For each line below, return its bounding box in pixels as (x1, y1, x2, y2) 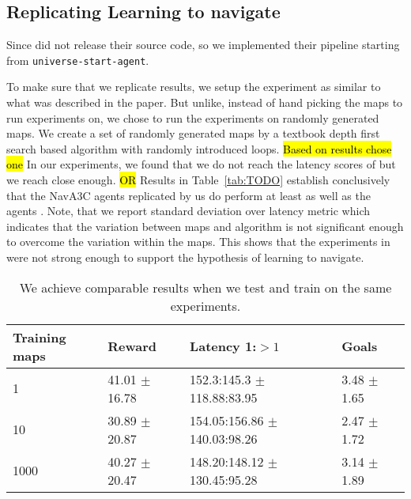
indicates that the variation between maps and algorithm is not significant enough (6, 217, 404, 234)
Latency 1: (190, 337, 257, 356)
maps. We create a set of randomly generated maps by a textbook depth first (6, 125, 380, 142)
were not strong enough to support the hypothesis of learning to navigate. (6, 248, 364, 265)
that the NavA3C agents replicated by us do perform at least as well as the (6, 187, 371, 203)
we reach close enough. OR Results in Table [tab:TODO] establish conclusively (6, 172, 390, 188)
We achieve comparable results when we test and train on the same (19, 278, 392, 297)
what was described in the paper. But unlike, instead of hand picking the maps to (6, 94, 403, 111)
